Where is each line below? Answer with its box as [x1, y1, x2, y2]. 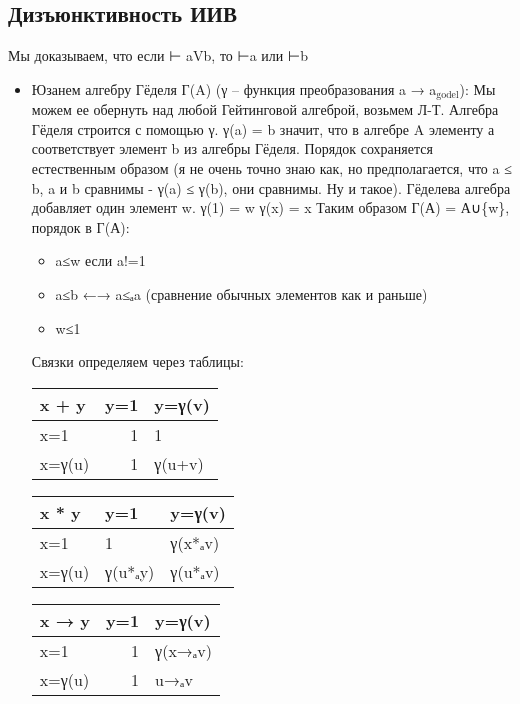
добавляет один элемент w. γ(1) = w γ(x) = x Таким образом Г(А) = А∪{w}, [31, 197, 510, 218]
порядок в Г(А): [31, 216, 130, 237]
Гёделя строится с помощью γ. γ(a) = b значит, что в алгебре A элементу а [31, 118, 495, 139]
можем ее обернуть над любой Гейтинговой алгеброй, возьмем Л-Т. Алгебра [31, 99, 499, 120]
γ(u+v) [154, 451, 204, 475]
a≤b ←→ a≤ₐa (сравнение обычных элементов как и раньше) [55, 284, 428, 304]
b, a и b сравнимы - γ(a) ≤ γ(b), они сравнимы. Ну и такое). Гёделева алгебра [31, 177, 511, 198]
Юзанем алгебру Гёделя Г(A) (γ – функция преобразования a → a [31, 78, 437, 99]
